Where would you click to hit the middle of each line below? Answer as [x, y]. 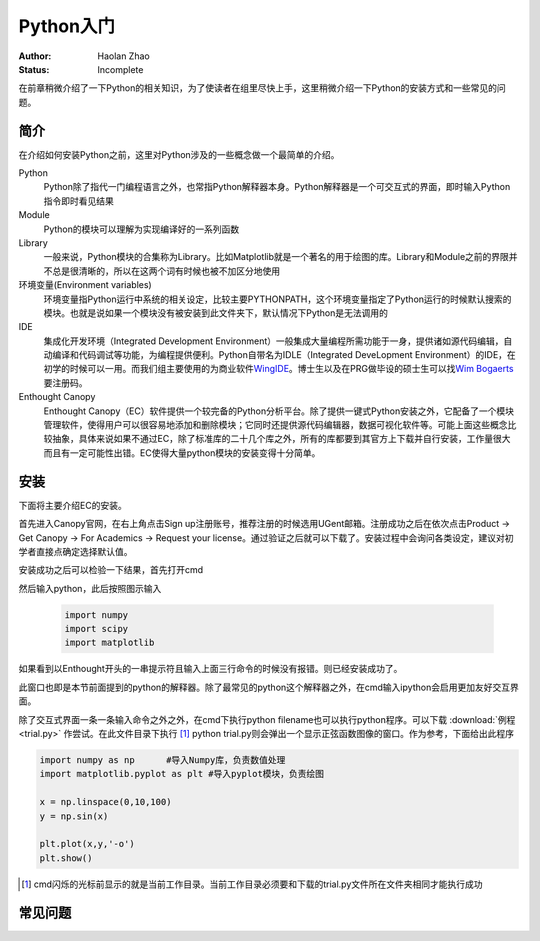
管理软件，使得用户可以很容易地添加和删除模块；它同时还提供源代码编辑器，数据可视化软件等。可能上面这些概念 [275, 425]
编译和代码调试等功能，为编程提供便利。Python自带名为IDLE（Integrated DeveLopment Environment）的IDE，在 [284, 355]
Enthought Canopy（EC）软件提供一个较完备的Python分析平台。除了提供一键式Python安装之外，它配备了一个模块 [279, 411]
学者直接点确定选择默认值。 [75, 551]
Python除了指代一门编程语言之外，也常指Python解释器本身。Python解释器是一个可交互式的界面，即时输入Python [277, 187]
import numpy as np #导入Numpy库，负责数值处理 [162, 759]
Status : [34, 69]
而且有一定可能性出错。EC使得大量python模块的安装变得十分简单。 [182, 452]
